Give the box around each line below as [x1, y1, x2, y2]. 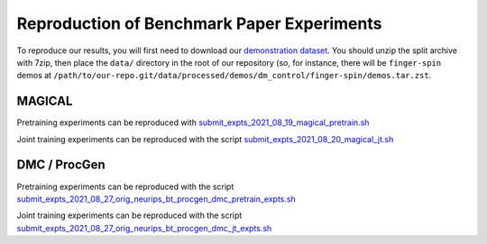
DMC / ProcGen [16, 158, 106, 173]
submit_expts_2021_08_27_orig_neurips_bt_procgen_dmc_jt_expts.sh [16, 222, 272, 233]
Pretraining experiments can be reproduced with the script [16, 181, 234, 192]
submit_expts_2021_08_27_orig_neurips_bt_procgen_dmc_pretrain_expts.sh [16, 194, 297, 204]
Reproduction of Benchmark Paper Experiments [16, 14, 382, 33]
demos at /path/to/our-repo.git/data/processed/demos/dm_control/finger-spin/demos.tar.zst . [16, 70, 432, 81]
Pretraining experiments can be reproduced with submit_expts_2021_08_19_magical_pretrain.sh [16, 117, 370, 128]
